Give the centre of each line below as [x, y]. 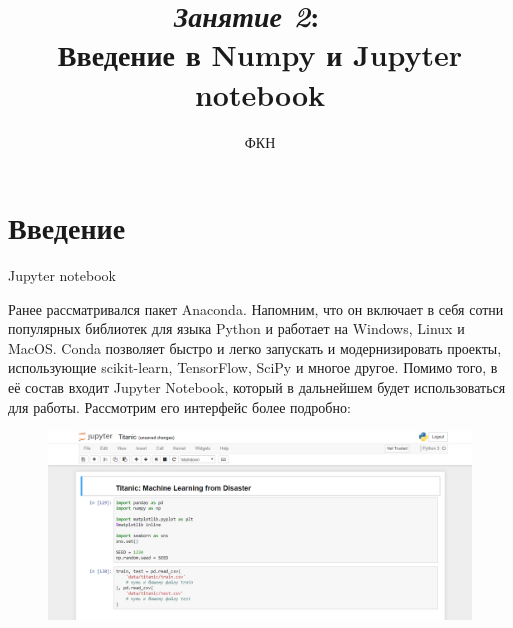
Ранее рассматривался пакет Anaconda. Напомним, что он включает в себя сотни [256, 308]
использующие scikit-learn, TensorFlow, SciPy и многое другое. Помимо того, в [253, 367]
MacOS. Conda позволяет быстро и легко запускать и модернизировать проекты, [255, 347]
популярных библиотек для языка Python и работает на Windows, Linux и [236, 328]
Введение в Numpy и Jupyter [260, 54]
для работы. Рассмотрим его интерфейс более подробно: [179, 406]
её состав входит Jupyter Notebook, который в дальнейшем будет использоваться [257, 387]
